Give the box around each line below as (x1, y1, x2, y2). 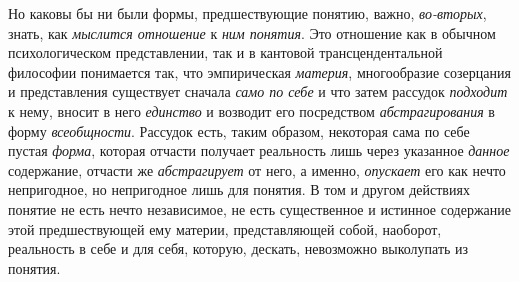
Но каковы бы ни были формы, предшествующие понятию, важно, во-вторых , (8, 3, 487, 23)
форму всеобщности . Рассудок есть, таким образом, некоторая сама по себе (8, 120, 470, 141)
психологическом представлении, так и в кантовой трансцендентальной (8, 42, 443, 63)
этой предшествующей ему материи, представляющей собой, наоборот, (8, 218, 442, 239)
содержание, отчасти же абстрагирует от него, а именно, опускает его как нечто (8, 159, 506, 180)
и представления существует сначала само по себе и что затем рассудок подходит (8, 81, 508, 102)
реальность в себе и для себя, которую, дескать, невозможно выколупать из (8, 238, 469, 259)
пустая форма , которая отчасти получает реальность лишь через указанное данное (8, 140, 510, 161)
